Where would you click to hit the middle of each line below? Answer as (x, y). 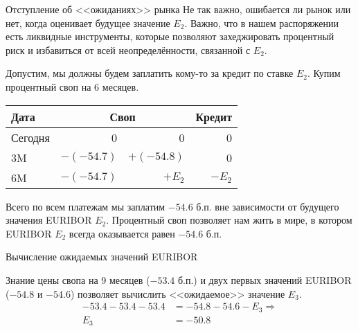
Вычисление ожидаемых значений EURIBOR (102, 257)
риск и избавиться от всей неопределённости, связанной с (128, 50)
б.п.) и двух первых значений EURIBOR (265, 279)
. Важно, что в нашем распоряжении (261, 23)
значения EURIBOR (49, 220)
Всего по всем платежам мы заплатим (86, 206)
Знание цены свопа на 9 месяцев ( (78, 279)
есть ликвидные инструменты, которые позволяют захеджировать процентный (170, 36)
